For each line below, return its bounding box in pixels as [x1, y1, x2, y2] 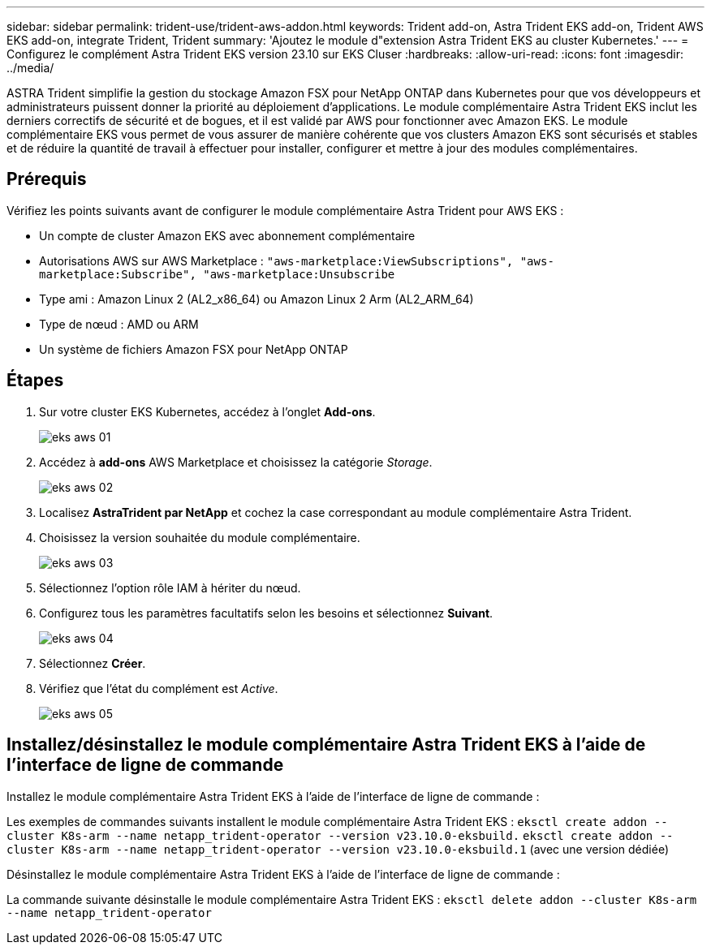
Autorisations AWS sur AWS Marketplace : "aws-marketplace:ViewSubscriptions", [39, 253, 514, 268]
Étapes [6, 370, 64, 391]
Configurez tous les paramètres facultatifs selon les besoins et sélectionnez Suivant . [39, 605, 493, 620]
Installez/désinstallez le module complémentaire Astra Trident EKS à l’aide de [6, 734, 646, 755]
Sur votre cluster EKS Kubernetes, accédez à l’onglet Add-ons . [39, 404, 376, 419]
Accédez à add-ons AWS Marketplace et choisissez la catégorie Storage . [39, 454, 433, 469]
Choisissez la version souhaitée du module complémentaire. [39, 530, 360, 544]
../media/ [6, 61, 54, 75]
